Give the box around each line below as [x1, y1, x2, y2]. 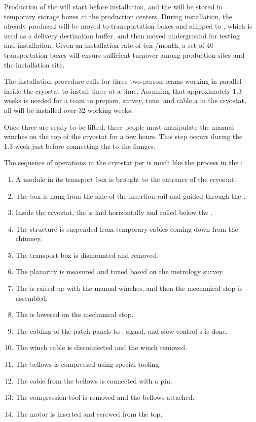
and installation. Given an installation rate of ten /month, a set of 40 [4, 40, 214, 50]
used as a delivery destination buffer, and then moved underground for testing [4, 30, 240, 40]
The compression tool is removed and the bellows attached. [15, 392, 195, 402]
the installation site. [4, 59, 65, 70]
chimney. [15, 233, 42, 244]
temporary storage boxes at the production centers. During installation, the [4, 11, 232, 21]
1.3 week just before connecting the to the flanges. [4, 141, 156, 151]
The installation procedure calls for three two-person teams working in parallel [4, 76, 242, 86]
